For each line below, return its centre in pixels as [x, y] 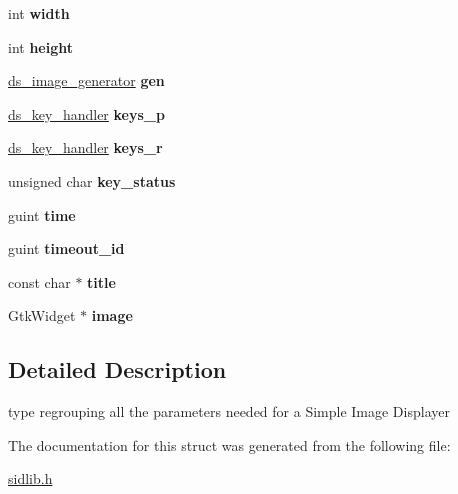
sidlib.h [30, 478]
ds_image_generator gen [86, 80]
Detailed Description [117, 369]
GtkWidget [42, 315]
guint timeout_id [66, 248]
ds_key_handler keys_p [86, 113]
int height [41, 46]
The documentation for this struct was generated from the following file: [229, 444]
